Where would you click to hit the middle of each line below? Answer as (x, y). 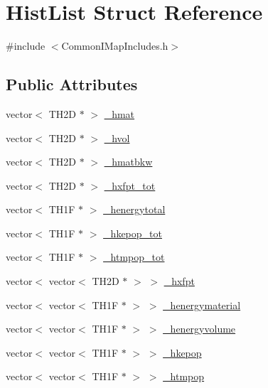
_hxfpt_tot (130, 185)
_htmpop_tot (134, 257)
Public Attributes (72, 84)
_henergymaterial (202, 305)
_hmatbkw (128, 162)
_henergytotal (134, 209)
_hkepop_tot (133, 233)
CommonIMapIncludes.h (115, 46)
